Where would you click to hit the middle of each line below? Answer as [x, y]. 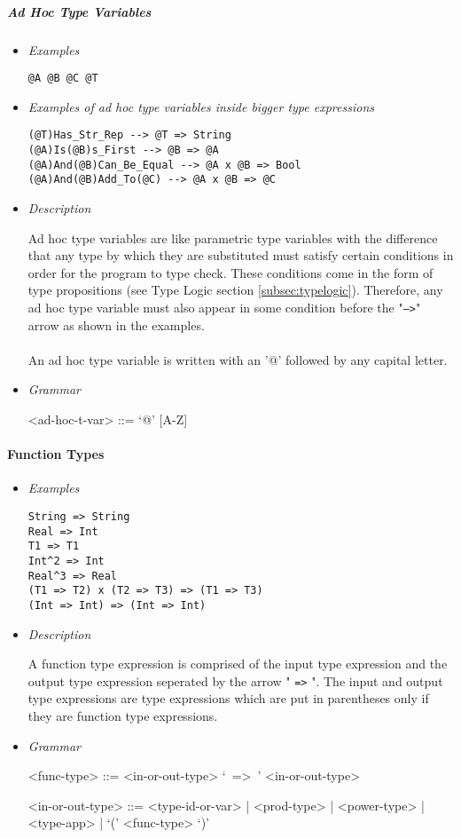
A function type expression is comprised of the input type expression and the [238, 664]
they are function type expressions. [123, 716]
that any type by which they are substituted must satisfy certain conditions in [241, 255]
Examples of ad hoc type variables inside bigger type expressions [201, 106]
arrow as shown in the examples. [116, 324]
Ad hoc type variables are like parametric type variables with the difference [233, 237]
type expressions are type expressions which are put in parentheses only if [228, 698]
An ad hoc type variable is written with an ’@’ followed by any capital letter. [238, 359]
